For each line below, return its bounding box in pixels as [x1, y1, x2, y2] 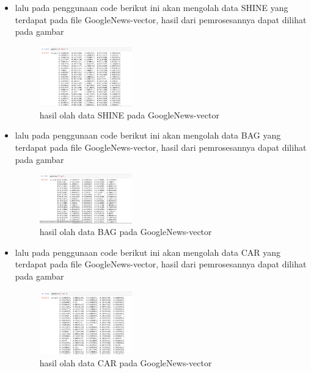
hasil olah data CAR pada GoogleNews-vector [39, 356, 212, 369]
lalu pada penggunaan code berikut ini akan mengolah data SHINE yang [15, 1, 288, 13]
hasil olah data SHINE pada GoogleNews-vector [39, 108, 219, 121]
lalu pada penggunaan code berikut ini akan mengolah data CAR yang [15, 245, 281, 258]
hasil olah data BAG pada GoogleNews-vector [39, 225, 212, 238]
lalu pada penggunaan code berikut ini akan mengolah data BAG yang [15, 129, 281, 142]
